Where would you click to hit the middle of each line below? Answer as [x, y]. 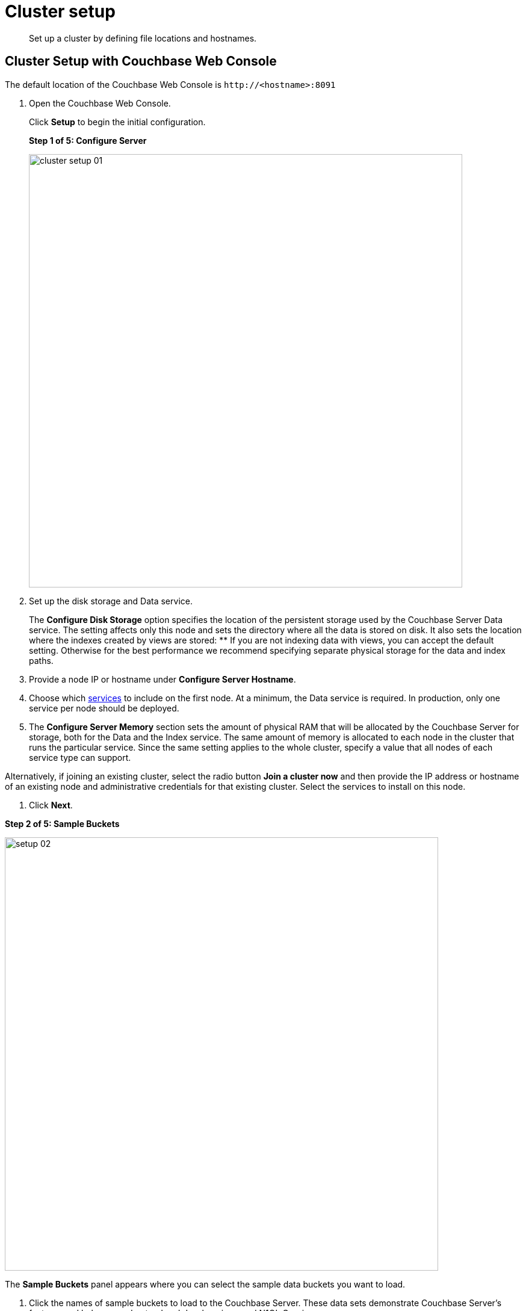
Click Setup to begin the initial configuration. [117, 122]
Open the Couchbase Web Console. [100, 103]
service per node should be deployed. [104, 708]
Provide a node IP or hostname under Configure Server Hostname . [162, 679]
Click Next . [51, 805]
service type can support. [80, 757]
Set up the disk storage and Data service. [111, 601]
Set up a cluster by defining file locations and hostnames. [143, 38]
